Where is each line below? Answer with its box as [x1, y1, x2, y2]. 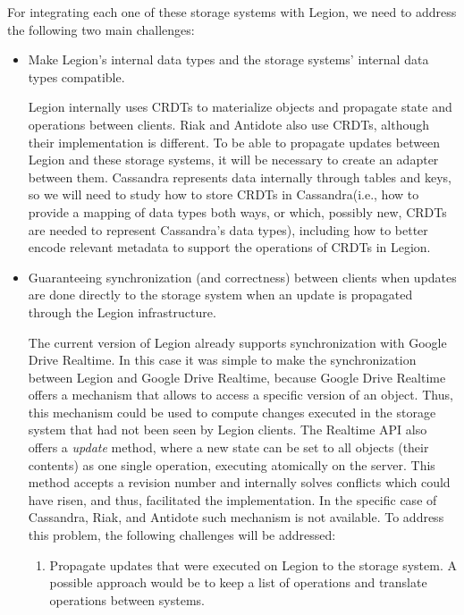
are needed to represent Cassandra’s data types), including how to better [28, 220, 428, 239]
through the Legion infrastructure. [28, 302, 216, 321]
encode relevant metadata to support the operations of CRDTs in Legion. [28, 238, 431, 257]
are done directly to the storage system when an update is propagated [28, 285, 413, 304]
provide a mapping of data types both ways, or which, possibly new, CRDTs [28, 202, 447, 221]
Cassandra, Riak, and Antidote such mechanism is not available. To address [28, 508, 444, 527]
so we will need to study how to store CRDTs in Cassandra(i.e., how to [28, 185, 419, 204]
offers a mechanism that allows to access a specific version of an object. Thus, [28, 385, 453, 404]
